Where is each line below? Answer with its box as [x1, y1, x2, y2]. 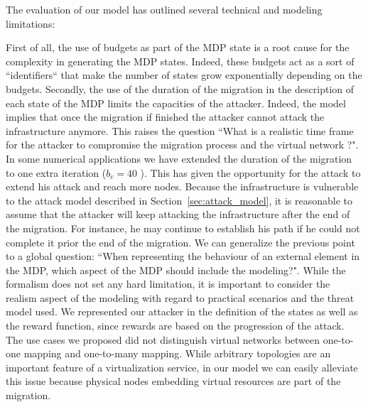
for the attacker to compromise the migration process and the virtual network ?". [6, 137, 359, 152]
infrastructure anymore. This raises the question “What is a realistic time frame [6, 123, 354, 138]
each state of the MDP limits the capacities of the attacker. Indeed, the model [6, 95, 346, 110]
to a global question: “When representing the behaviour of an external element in [6, 249, 360, 264]
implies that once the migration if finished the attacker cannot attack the [6, 109, 325, 124]
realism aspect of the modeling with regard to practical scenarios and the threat [6, 290, 355, 305]
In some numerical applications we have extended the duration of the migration [6, 151, 352, 165]
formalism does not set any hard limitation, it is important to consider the [6, 276, 330, 291]
